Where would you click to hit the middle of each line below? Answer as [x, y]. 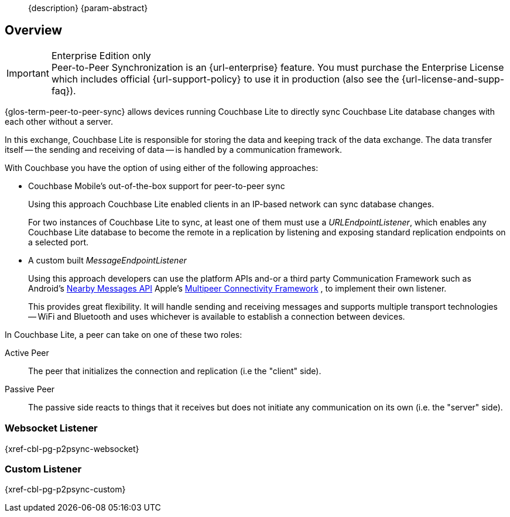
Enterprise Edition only [101, 55]
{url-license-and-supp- [453, 79]
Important [28, 73]
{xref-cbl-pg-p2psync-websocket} [72, 448]
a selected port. [59, 242]
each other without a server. [59, 121]
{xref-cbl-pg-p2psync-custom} [65, 489]
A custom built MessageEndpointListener [107, 260]
